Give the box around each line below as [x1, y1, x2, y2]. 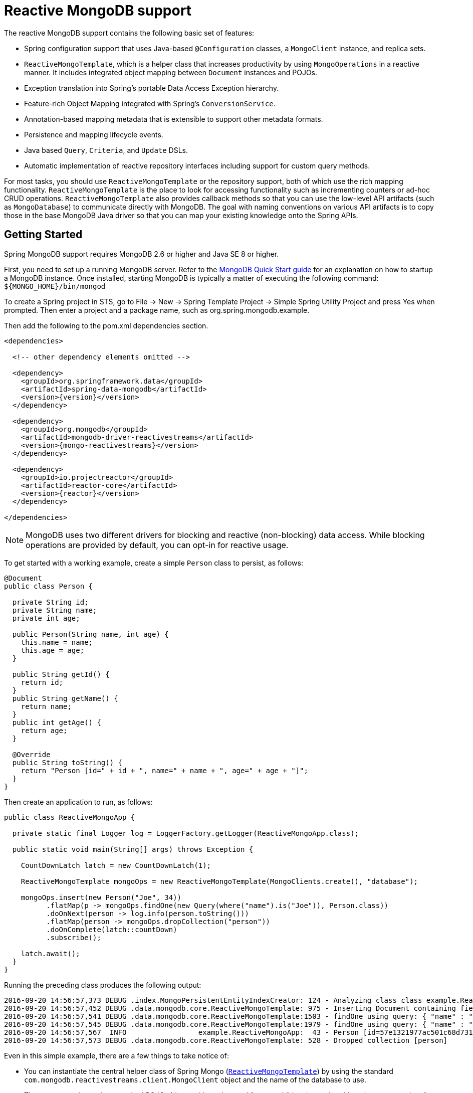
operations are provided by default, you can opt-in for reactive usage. [26, 539, 289, 550]
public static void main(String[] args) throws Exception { [12, 845, 254, 853]
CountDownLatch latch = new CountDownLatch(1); [21, 861, 211, 869]
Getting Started [4, 228, 83, 241]
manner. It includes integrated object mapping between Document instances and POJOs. [24, 68, 318, 77]
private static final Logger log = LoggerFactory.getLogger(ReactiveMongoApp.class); [12, 829, 359, 837]
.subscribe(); [46, 933, 101, 942]
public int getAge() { [12, 718, 101, 726]
